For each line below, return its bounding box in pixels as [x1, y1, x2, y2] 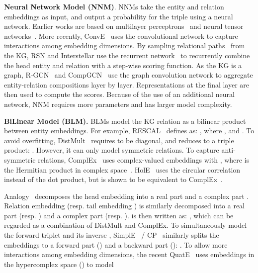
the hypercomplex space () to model [4, 259, 114, 269]
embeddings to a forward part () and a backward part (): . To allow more [4, 239, 228, 250]
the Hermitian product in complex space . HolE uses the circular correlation [4, 164, 241, 175]
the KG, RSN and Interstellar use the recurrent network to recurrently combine [4, 50, 250, 60]
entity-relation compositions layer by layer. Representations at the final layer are [4, 79, 250, 90]
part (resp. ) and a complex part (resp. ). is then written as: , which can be [4, 210, 234, 220]
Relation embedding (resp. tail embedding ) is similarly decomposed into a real [4, 200, 245, 211]
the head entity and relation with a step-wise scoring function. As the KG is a [4, 60, 242, 70]
